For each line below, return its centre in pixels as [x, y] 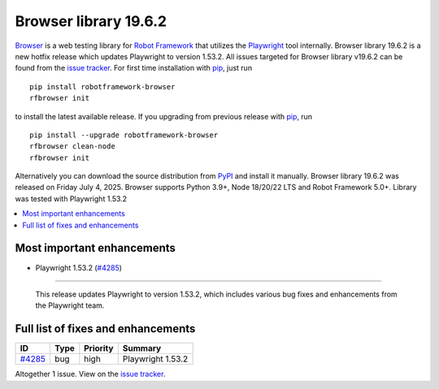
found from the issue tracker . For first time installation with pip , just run [133, 68]
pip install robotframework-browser [102, 86]
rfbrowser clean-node [72, 147]
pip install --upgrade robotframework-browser [124, 135]
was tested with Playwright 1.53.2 [71, 198]
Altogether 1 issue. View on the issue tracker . [90, 374]
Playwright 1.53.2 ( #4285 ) [78, 267]
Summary [142, 348]
